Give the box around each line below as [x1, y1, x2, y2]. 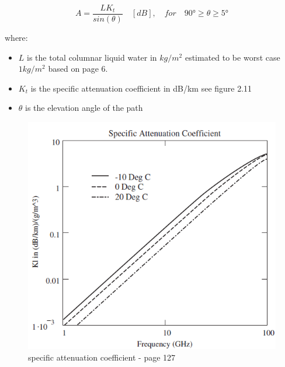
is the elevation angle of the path [25, 102, 143, 114]
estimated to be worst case [185, 51, 280, 63]
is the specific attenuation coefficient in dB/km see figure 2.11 [30, 82, 252, 94]
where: [5, 32, 28, 44]
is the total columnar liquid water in [27, 51, 157, 63]
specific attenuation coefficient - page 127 [28, 351, 176, 363]
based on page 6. [48, 62, 108, 75]
